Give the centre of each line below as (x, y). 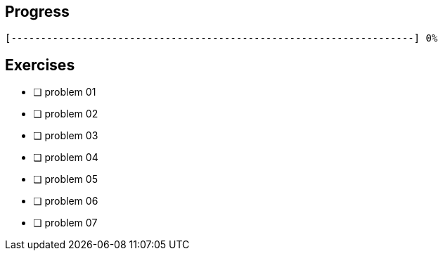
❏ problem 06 (66, 201)
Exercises (40, 65)
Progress (37, 12)
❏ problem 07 (65, 223)
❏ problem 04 (66, 158)
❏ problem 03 (66, 136)
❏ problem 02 (66, 114)
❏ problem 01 (65, 92)
